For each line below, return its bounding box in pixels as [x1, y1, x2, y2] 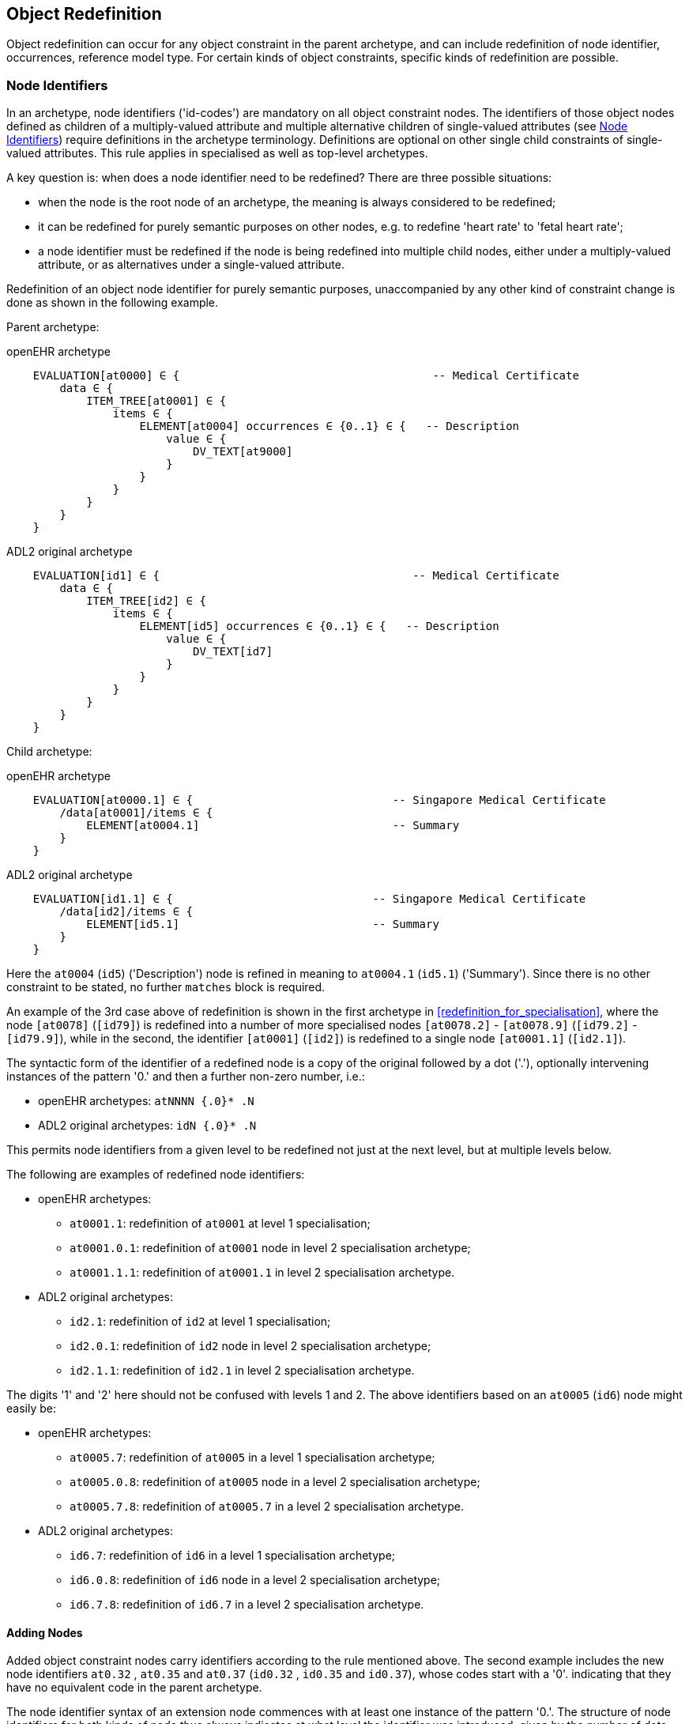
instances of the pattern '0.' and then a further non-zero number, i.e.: [6, 1069, 365, 1084]
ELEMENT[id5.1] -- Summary [86, 918, 439, 931]
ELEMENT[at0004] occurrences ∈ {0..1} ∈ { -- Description [139, 420, 520, 433]
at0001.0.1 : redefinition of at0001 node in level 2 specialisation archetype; [70, 1241, 471, 1255]
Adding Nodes [6, 1625, 83, 1639]
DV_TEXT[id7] [193, 645, 273, 658]
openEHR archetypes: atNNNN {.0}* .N [38, 1094, 254, 1108]
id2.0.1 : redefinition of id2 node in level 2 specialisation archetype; [70, 1339, 431, 1353]
